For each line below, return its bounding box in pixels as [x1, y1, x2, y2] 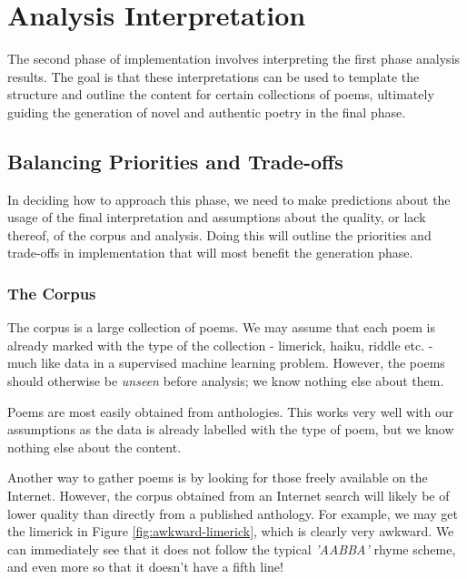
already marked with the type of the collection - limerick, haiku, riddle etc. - [7, 335, 433, 354]
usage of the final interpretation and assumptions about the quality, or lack [7, 208, 426, 227]
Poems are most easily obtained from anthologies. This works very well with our [7, 401, 454, 421]
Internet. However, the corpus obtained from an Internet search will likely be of [7, 486, 450, 505]
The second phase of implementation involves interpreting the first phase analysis [7, 49, 461, 68]
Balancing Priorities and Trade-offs [7, 147, 343, 175]
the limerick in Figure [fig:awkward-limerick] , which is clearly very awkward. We [7, 522, 454, 541]
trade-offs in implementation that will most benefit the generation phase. [7, 243, 413, 262]
